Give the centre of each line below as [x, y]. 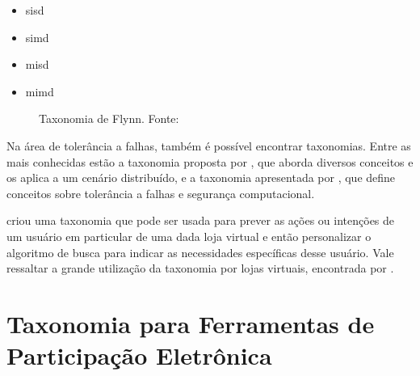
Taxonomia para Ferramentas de [191, 323]
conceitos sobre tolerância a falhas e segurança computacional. [161, 193]
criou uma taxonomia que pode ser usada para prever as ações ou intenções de [201, 220]
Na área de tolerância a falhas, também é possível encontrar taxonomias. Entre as [209, 145]
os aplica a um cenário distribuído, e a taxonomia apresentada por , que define [201, 177]
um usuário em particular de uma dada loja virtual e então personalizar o [189, 236]
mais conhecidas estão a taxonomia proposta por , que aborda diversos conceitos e [210, 161]
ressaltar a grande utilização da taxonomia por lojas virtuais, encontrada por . [200, 268]
